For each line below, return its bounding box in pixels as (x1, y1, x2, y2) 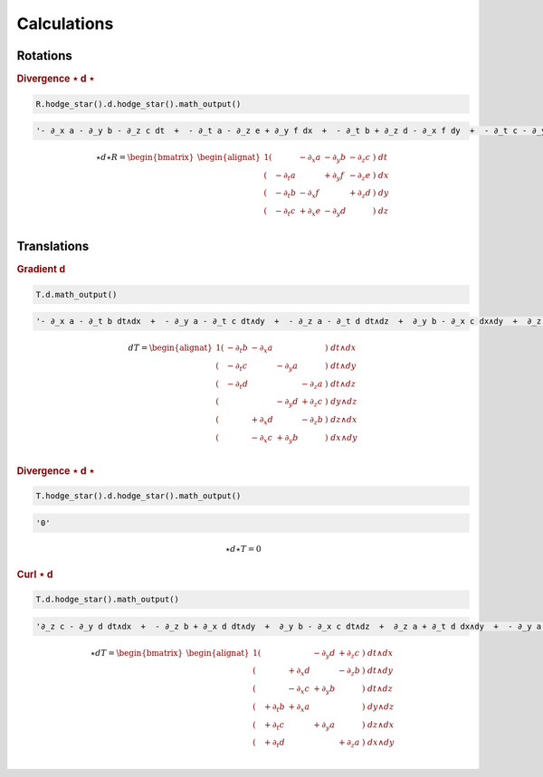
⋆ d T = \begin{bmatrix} (90, 648, 184, 658)
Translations (16, 239, 90, 254)
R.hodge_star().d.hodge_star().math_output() (35, 99, 242, 109)
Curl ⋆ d (16, 568, 53, 581)
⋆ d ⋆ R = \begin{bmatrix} (95, 152, 195, 162)
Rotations (16, 48, 72, 63)
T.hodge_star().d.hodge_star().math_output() (35, 491, 242, 501)
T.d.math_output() (35, 289, 118, 299)
